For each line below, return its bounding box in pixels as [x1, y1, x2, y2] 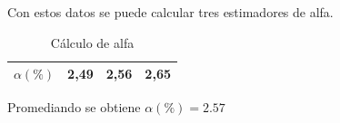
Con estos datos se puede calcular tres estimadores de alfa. [7, 3, 334, 21]
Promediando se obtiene [7, 98, 141, 117]
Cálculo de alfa [50, 33, 135, 52]
